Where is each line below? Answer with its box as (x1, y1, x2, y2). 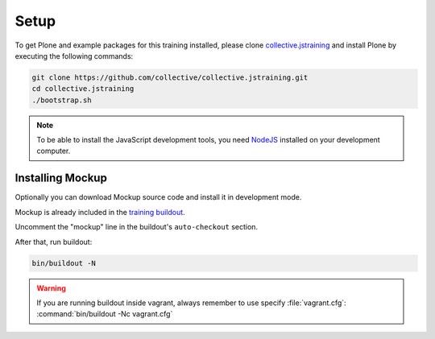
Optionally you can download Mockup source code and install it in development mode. (14, 192, 302, 202)
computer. (36, 146, 71, 156)
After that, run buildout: (14, 237, 93, 246)
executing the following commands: (14, 51, 134, 60)
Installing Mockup (14, 172, 108, 185)
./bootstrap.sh (31, 95, 92, 105)
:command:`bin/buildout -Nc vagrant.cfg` (36, 309, 173, 319)
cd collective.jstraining (31, 85, 135, 93)
